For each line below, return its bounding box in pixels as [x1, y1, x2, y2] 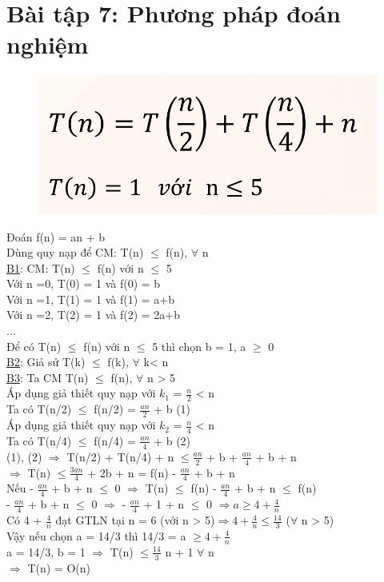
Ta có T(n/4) [6, 432, 72, 448]
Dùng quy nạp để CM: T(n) [6, 244, 144, 261]
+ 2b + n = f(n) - [87, 464, 176, 480]
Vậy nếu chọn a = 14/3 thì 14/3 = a [6, 527, 186, 544]
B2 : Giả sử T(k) [6, 353, 86, 370]
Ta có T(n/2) [6, 401, 72, 417]
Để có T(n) [6, 337, 62, 354]
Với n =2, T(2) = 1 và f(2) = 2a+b [6, 306, 180, 323]
